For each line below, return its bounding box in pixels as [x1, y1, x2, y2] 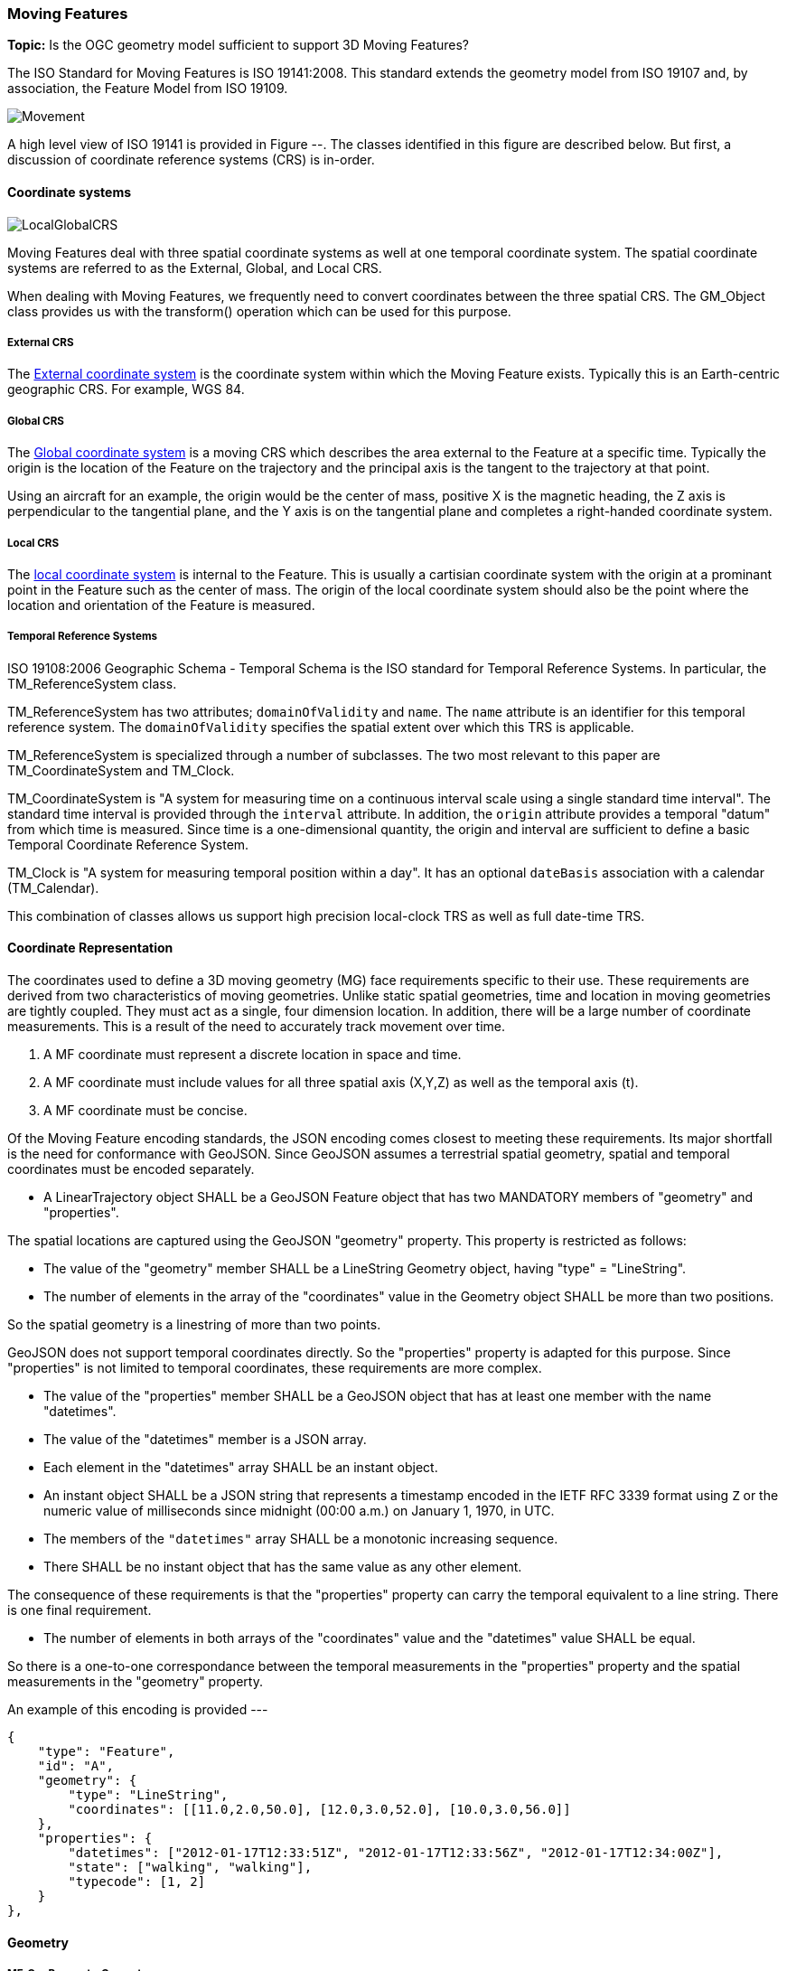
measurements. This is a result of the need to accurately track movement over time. [7, 1018, 506, 1034]
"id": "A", [37, 1758, 115, 1773]
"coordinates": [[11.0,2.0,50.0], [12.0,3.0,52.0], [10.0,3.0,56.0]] [68, 1801, 571, 1816]
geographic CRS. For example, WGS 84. [7, 381, 245, 398]
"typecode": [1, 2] [68, 1873, 206, 1889]
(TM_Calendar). [7, 879, 99, 896]
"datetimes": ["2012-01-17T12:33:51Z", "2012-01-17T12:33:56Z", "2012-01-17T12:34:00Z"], [68, 1844, 724, 1860]
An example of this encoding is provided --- [7, 1701, 268, 1717]
